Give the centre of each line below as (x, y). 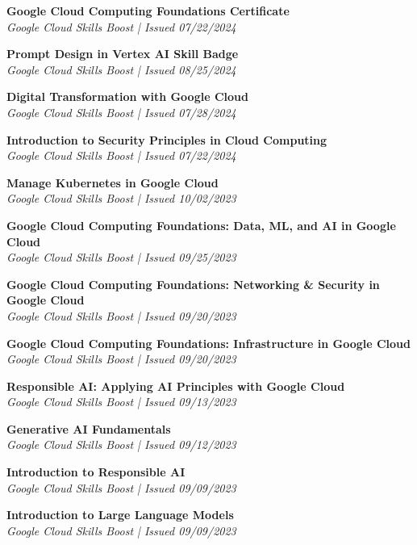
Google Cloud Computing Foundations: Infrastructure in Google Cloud (208, 343)
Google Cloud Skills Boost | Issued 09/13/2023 (121, 402)
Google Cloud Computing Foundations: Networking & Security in (193, 284)
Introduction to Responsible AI (96, 472)
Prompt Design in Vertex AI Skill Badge (123, 54)
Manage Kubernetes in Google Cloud (113, 182)
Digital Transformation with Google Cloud (127, 96)
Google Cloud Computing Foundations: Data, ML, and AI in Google (201, 225)
